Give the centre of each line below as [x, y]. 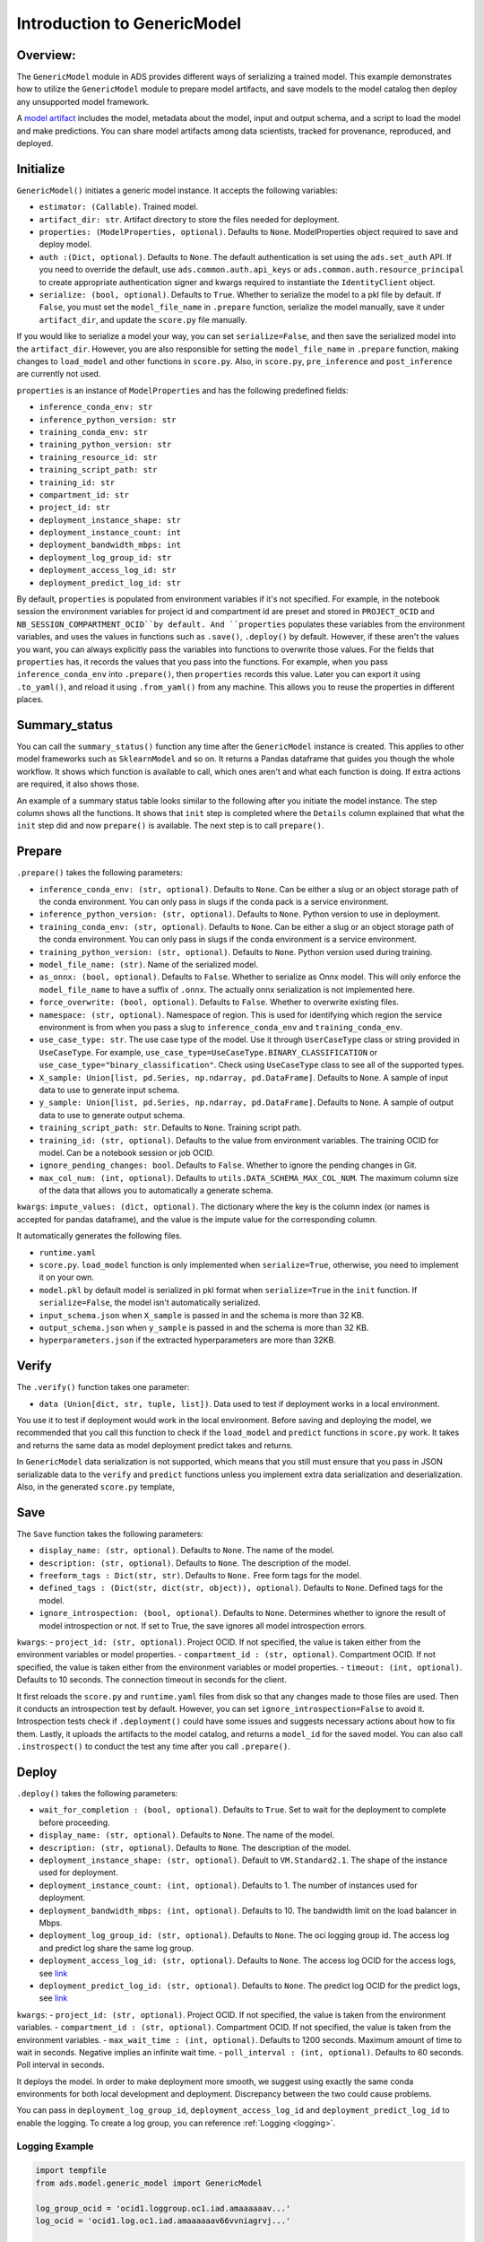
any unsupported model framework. [83, 101]
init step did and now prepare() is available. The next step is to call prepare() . [170, 826]
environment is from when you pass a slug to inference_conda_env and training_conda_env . [221, 1027]
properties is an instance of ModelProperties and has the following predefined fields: [182, 390]
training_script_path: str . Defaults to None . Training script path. [170, 1128]
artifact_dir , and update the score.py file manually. [143, 319]
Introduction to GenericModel [129, 23]
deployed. [35, 143]
